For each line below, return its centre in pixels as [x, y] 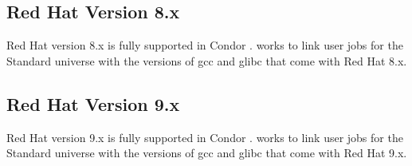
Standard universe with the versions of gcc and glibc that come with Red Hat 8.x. [207, 60]
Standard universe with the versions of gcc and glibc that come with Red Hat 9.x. [207, 153]
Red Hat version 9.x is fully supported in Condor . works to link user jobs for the [205, 137]
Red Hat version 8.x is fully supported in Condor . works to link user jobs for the [205, 45]
